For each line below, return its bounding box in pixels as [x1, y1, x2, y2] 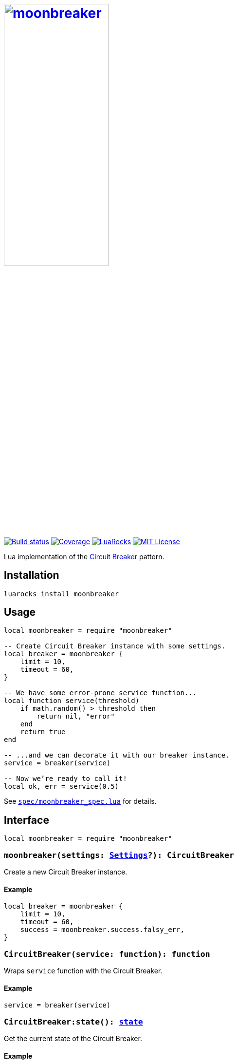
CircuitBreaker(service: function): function [4, 949, 210, 959]
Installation [4, 569, 59, 582]
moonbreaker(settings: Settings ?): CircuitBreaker [4, 850, 234, 860]
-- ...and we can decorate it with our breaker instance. [4, 751, 230, 760]
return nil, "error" [37, 712, 115, 721]
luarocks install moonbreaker [4, 589, 119, 598]
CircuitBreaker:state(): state [4, 1017, 143, 1026]
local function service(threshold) [4, 697, 140, 705]
